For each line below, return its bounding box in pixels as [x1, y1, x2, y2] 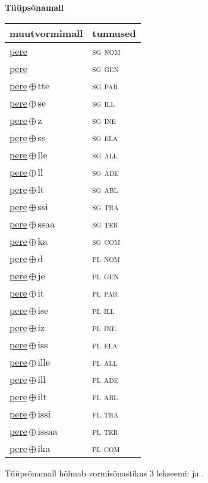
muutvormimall [10, 26, 83, 40]
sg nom [92, 43, 121, 58]
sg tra [92, 199, 119, 213]
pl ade [92, 372, 119, 386]
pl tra [92, 406, 119, 420]
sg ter [92, 216, 118, 230]
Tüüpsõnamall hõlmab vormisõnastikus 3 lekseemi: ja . [5, 466, 204, 479]
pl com [92, 441, 120, 455]
